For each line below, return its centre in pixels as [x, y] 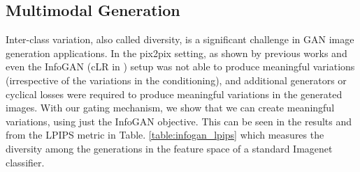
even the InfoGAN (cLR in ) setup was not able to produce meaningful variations [180, 67]
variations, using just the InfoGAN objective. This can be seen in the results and [179, 121]
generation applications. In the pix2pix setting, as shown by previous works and [177, 53]
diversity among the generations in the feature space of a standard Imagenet [169, 148]
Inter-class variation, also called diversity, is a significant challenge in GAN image [180, 39]
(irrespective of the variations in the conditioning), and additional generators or [176, 80]
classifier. [25, 162]
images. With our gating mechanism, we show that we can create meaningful [170, 108]
